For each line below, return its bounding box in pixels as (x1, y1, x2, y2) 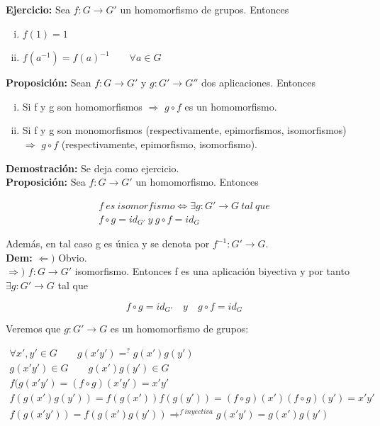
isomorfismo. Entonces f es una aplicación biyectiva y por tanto (74, 264, 350, 279)
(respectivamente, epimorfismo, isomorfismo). (61, 136, 257, 151)
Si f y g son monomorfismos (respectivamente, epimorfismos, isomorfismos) (22, 123, 347, 138)
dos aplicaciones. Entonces (201, 75, 316, 90)
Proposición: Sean (6, 75, 91, 90)
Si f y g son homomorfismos (22, 99, 142, 113)
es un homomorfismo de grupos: (110, 321, 249, 336)
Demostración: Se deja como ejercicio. (6, 160, 179, 175)
